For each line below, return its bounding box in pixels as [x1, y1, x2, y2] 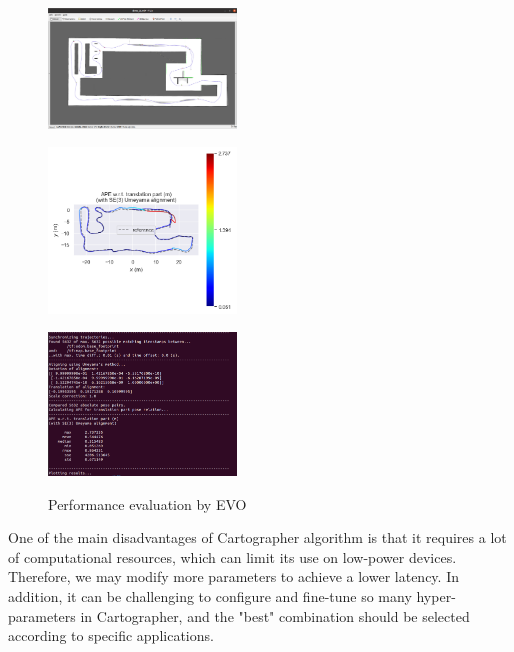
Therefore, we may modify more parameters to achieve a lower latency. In [8, 566, 459, 587]
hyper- [416, 585, 456, 606]
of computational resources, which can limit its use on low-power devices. [8, 546, 457, 567]
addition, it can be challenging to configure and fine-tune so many [8, 585, 412, 606]
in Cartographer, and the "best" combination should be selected [80, 605, 470, 626]
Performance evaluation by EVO [48, 493, 247, 514]
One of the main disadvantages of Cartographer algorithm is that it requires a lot [8, 527, 507, 548]
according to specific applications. [8, 625, 214, 646]
